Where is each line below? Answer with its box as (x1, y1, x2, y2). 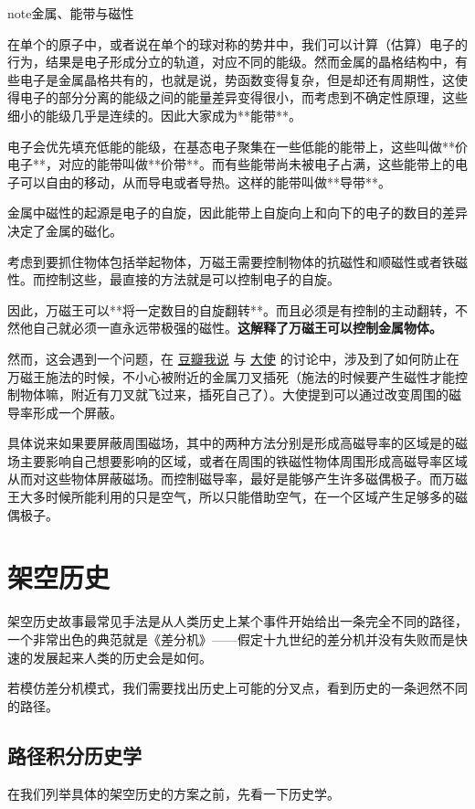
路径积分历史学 (7, 740, 142, 769)
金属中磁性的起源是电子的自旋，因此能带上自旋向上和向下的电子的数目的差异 (7, 203, 468, 222)
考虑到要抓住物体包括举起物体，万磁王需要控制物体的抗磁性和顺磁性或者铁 (7, 251, 455, 271)
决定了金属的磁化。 (7, 220, 122, 240)
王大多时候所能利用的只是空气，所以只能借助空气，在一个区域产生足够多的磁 (7, 487, 468, 506)
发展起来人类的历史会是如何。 (32, 647, 212, 666)
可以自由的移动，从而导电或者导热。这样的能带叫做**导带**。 (19, 172, 391, 191)
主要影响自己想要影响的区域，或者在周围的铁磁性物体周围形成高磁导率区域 (19, 451, 468, 470)
